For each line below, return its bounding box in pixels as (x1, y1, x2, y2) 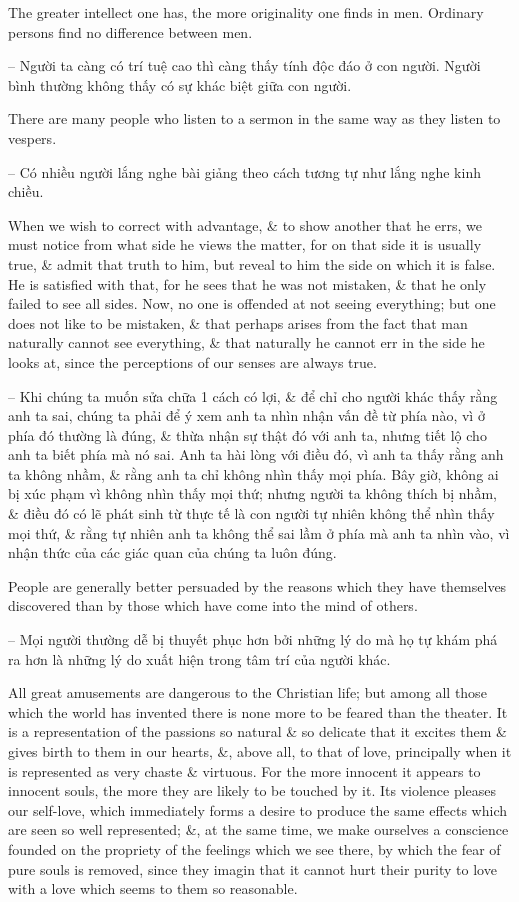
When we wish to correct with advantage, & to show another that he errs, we (8, 214, 483, 235)
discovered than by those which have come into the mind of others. (8, 595, 418, 616)
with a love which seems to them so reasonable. (8, 878, 298, 899)
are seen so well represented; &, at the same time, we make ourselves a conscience (8, 819, 509, 840)
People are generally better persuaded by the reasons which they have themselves (8, 575, 507, 596)
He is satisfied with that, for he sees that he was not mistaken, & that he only (8, 273, 487, 294)
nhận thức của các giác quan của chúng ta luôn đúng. (8, 542, 337, 563)
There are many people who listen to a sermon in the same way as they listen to (8, 108, 501, 129)
